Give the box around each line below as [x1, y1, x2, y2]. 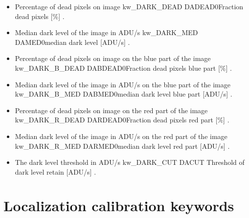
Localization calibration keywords [3, 195, 234, 215]
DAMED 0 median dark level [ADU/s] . [15, 37, 130, 47]
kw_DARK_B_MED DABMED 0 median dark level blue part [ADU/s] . [15, 89, 232, 99]
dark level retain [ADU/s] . [15, 166, 96, 177]
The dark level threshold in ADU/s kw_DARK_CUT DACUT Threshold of [15, 157, 245, 167]
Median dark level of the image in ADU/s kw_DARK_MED [15, 27, 198, 38]
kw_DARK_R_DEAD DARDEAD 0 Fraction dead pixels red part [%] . [15, 115, 229, 125]
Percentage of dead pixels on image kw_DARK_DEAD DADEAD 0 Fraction [15, 1, 244, 11]
